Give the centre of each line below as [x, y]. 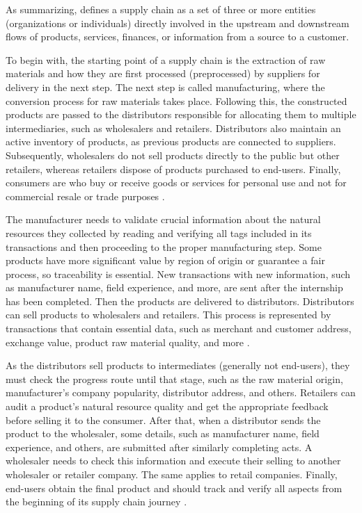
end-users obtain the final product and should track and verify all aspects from [174, 488]
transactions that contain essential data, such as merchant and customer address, [179, 328]
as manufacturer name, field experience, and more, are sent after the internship [174, 287]
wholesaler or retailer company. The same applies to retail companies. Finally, [172, 474]
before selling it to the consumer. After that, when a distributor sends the [163, 420]
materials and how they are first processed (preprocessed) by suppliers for [163, 73]
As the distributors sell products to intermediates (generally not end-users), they [178, 365]
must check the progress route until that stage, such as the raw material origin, [174, 378]
